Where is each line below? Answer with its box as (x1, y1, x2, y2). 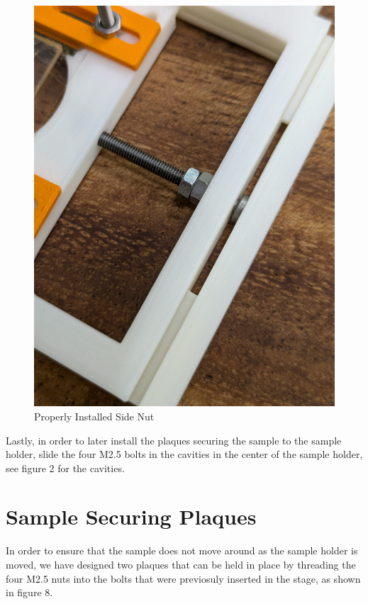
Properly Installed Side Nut (34, 408, 155, 423)
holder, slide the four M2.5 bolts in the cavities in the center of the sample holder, (6, 447, 363, 462)
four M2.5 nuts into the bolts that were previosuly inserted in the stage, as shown (6, 571, 361, 586)
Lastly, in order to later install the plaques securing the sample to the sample (6, 432, 342, 447)
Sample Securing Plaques (6, 502, 257, 531)
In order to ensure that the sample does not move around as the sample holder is (6, 543, 358, 558)
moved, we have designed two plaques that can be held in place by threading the (6, 557, 356, 572)
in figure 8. (6, 585, 53, 600)
